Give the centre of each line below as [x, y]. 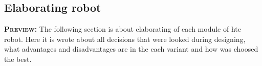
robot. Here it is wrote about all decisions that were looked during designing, [125, 39]
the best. [18, 59]
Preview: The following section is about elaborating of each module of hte [123, 29]
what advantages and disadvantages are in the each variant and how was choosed [131, 49]
